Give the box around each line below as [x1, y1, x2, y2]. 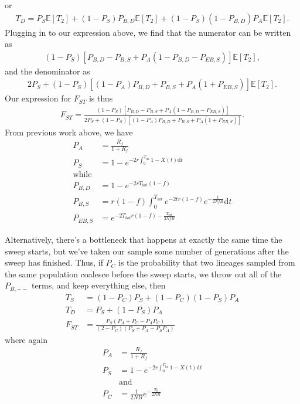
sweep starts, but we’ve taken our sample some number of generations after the [5, 245, 289, 257]
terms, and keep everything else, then [31, 279, 166, 291]
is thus [88, 92, 113, 104]
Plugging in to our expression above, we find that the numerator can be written [5, 26, 291, 38]
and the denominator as [5, 64, 90, 77]
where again [5, 333, 48, 345]
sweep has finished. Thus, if [5, 256, 103, 269]
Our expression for [5, 92, 71, 104]
